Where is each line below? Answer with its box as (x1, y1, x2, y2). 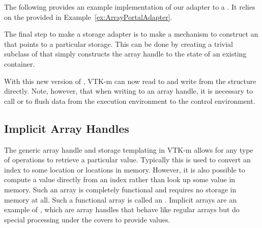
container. (4, 58, 35, 69)
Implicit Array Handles (4, 120, 129, 136)
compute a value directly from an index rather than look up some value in (4, 174, 236, 185)
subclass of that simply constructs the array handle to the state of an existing (4, 48, 247, 59)
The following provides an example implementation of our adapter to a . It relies (4, 2, 255, 12)
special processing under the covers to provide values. (4, 214, 170, 224)
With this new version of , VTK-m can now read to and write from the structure (4, 75, 256, 86)
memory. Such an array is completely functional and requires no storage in (4, 184, 237, 194)
